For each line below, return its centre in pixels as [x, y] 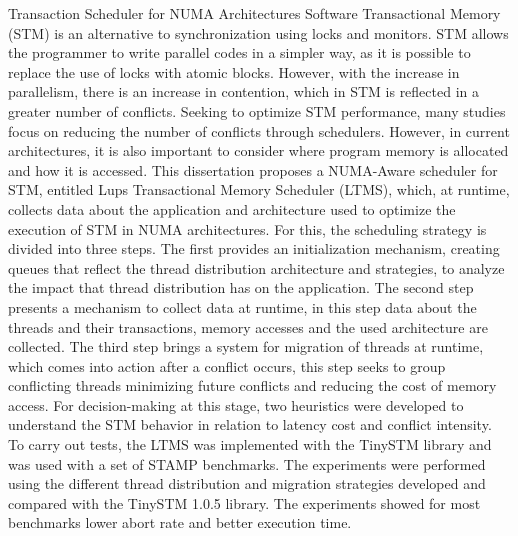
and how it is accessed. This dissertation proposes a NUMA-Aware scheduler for [253, 169]
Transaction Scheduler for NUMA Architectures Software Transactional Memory [254, 13]
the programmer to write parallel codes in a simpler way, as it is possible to [239, 52]
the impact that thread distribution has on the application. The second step [241, 287]
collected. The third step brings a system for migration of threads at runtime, [246, 346]
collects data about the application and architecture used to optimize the [232, 208]
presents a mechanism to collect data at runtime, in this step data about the [242, 306]
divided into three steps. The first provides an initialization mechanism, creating [254, 248]
